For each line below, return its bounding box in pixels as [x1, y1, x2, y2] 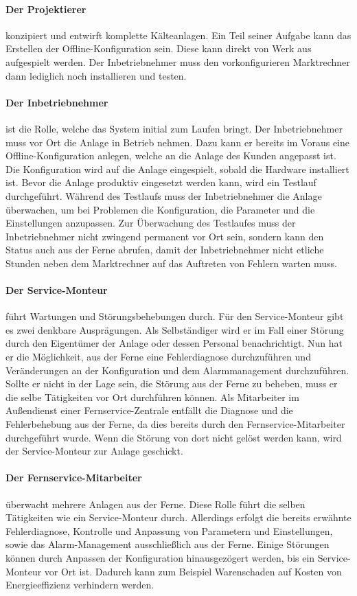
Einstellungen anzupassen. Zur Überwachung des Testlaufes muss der [5, 216, 296, 230]
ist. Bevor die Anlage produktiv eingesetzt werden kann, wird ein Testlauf [5, 175, 316, 190]
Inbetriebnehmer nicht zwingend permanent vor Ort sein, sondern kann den [5, 229, 324, 243]
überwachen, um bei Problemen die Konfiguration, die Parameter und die [5, 202, 315, 216]
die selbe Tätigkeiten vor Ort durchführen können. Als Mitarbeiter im [5, 389, 299, 404]
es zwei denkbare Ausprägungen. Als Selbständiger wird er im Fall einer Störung [5, 322, 344, 336]
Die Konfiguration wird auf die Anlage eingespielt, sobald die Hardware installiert [5, 161, 349, 176]
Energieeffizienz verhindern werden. [5, 577, 154, 592]
